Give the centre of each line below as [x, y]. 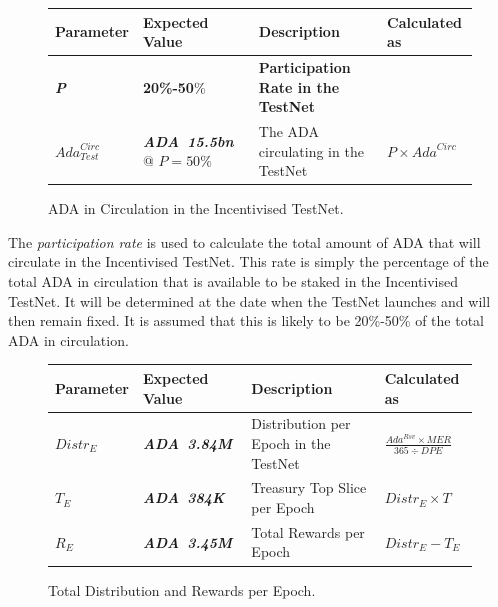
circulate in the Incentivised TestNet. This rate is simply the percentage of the [248, 261]
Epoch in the [291, 442]
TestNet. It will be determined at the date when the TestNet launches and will [249, 300]
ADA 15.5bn [188, 140]
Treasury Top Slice [309, 487]
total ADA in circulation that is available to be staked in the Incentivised [233, 281]
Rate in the [299, 86]
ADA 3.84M [187, 442]
